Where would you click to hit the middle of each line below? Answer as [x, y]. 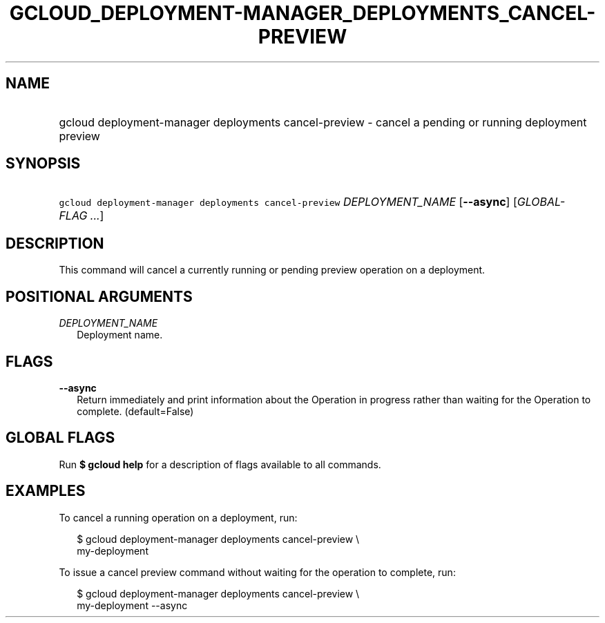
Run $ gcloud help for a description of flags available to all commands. [220, 464]
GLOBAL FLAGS [60, 438]
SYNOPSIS [43, 164]
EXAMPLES [46, 491]
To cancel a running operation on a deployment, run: [178, 517]
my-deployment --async [132, 605]
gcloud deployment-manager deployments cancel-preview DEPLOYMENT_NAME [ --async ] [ [288, 202]
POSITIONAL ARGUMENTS [99, 296]
